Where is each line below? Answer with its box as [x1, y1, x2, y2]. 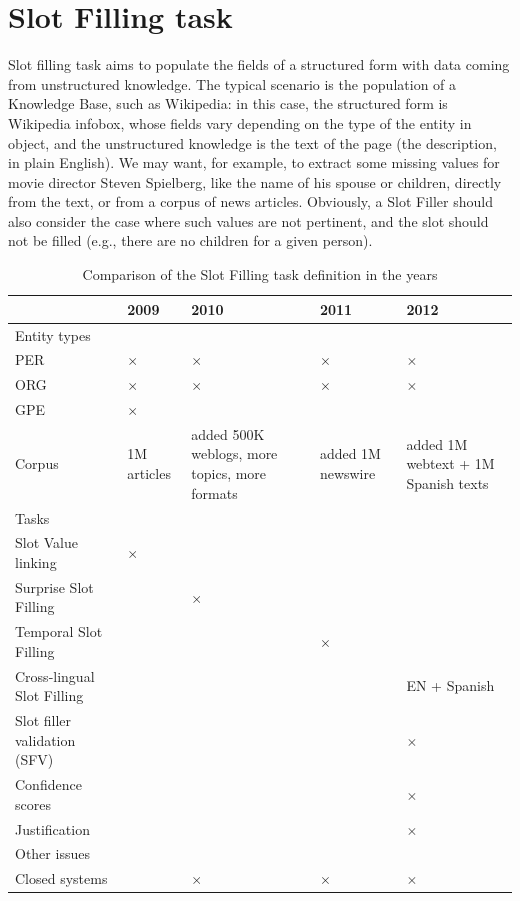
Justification [15, 818, 90, 839]
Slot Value [15, 532, 79, 553]
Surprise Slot [15, 576, 94, 597]
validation [15, 729, 76, 750]
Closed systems [15, 868, 108, 889]
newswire [319, 463, 376, 484]
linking [15, 551, 57, 572]
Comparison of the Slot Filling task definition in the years [82, 264, 438, 285]
